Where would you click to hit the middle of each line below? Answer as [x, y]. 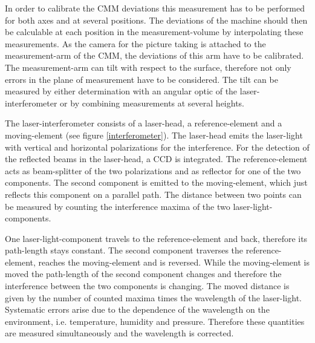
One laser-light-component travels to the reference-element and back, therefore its [156, 238]
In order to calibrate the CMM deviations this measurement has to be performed [155, 8]
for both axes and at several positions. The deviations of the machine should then [156, 20]
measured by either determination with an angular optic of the [121, 91]
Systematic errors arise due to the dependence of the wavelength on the [137, 309]
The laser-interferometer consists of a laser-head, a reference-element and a [144, 123]
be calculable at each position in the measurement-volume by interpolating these [154, 32]
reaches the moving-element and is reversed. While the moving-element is [174, 262]
